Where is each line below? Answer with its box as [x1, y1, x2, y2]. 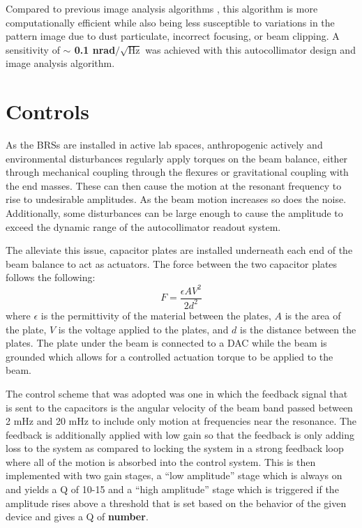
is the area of [285, 308, 341, 322]
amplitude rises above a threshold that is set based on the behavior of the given [6, 495, 347, 510]
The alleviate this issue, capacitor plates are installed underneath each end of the [6, 243, 353, 257]
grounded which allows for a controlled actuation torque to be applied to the [6, 349, 333, 363]
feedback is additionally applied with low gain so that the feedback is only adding [6, 427, 354, 442]
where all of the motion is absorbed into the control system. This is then [6, 454, 316, 469]
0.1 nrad [74, 42, 116, 56]
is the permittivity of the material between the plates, [40, 308, 271, 322]
